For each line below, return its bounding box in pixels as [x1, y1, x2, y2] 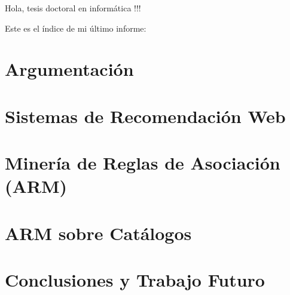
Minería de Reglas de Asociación [5, 150, 280, 175]
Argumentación [5, 57, 134, 81]
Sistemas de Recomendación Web [5, 103, 286, 128]
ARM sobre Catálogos [5, 220, 192, 245]
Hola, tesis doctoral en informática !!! [5, 2, 141, 14]
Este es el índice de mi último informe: [5, 21, 146, 34]
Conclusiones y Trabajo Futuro [5, 268, 265, 292]
